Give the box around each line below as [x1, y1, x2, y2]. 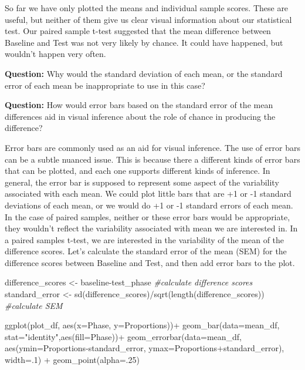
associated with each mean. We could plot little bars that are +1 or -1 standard [5, 187, 292, 200]
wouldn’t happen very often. [5, 48, 106, 60]
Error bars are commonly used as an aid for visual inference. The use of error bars [5, 141, 300, 153]
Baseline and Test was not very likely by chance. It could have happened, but [5, 36, 283, 48]
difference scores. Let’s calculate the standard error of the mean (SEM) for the [5, 245, 287, 257]
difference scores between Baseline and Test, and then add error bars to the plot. [5, 256, 295, 268]
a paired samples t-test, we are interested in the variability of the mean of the [5, 233, 284, 245]
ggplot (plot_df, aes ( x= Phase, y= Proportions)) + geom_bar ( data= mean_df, [5, 319, 280, 331]
